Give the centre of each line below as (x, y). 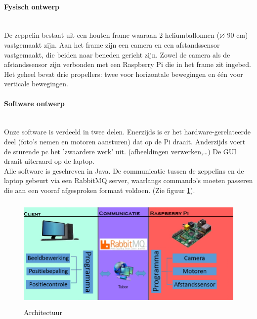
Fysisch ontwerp (32, 6)
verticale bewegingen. (36, 84)
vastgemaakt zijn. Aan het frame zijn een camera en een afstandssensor (112, 44)
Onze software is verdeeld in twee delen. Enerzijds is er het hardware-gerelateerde (127, 132)
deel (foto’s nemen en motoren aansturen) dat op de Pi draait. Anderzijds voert (125, 141)
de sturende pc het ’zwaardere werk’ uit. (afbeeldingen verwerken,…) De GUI (120, 151)
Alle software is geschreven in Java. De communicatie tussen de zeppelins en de (124, 170)
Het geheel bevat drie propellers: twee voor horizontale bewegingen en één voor (124, 74)
